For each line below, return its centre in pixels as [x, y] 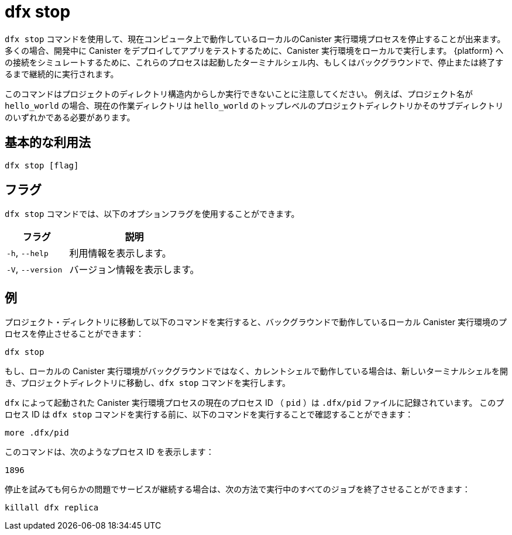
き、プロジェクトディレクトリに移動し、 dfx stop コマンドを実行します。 [148, 383]
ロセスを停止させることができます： [74, 334]
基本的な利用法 [48, 143]
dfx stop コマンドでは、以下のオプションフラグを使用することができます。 [152, 214]
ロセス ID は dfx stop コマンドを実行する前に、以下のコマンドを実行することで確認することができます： [209, 415]
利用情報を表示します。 [120, 253]
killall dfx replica [52, 508]
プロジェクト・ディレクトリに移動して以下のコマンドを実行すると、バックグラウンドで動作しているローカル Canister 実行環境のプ [256, 322]
